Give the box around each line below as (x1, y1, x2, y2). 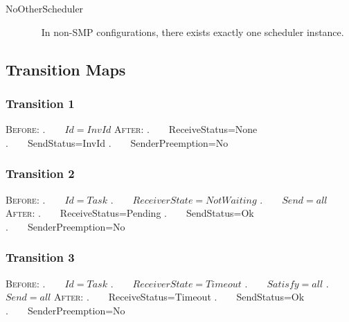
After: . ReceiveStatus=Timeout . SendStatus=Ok (53, 289, 305, 304)
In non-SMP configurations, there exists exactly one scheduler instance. (41, 24, 344, 39)
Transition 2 (6, 165, 75, 182)
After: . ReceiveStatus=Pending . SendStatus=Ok (6, 206, 254, 220)
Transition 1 (6, 94, 75, 111)
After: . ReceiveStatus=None (114, 122, 258, 136)
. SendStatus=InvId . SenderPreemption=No (6, 135, 229, 150)
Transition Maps (6, 58, 126, 80)
